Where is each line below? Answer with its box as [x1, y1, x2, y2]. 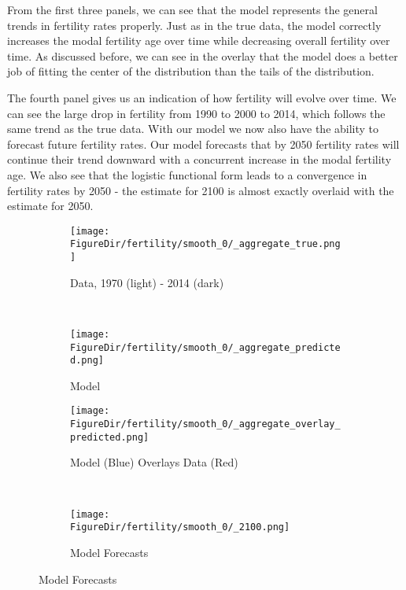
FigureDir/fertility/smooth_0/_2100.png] [70, 522, 290, 533]
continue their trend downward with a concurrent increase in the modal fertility [7, 151, 392, 168]
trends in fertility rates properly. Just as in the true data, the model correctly [7, 17, 382, 33]
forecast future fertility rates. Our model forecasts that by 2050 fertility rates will [7, 135, 400, 152]
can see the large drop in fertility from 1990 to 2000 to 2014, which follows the [7, 105, 386, 121]
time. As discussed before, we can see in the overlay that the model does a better [7, 47, 398, 64]
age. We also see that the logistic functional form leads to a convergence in [7, 166, 367, 183]
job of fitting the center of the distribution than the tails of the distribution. [7, 63, 375, 79]
